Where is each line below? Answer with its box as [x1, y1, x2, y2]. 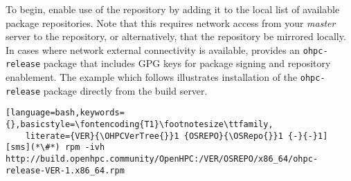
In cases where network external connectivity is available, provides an [6, 42, 300, 57]
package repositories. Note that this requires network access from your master [6, 15, 336, 30]
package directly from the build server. [43, 83, 208, 97]
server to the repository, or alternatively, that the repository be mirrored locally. [6, 29, 346, 44]
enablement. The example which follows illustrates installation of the [6, 70, 298, 84]
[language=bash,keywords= [6, 108, 125, 118]
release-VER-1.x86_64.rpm [6, 165, 125, 175]
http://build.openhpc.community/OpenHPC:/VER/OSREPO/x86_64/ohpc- [6, 154, 318, 164]
